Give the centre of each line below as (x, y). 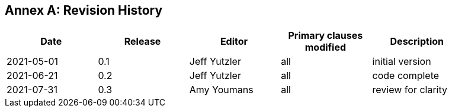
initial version (402, 62)
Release (142, 42)
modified (326, 47)
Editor (234, 42)
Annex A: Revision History (84, 10)
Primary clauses (326, 36)
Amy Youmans (221, 90)
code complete (406, 76)
